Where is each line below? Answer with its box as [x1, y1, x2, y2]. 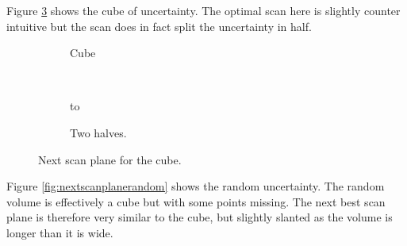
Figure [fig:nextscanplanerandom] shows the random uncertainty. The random [6, 178, 385, 194]
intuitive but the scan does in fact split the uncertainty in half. [6, 17, 312, 34]
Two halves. [70, 124, 127, 140]
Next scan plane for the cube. [38, 151, 182, 167]
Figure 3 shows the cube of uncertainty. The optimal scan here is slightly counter [6, 2, 401, 18]
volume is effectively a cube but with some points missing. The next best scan [6, 193, 386, 209]
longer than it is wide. [6, 224, 113, 240]
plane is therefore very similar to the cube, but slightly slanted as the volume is [6, 209, 393, 225]
